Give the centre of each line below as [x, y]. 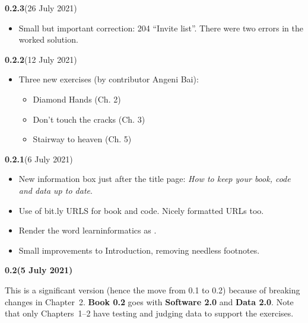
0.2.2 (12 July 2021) [41, 59]
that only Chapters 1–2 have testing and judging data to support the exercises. [149, 313]
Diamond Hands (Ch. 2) [77, 99]
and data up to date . [55, 190]
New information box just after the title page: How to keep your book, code [155, 179]
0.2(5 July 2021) [39, 270]
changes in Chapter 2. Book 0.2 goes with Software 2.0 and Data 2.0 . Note [149, 301]
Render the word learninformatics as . [88, 230]
